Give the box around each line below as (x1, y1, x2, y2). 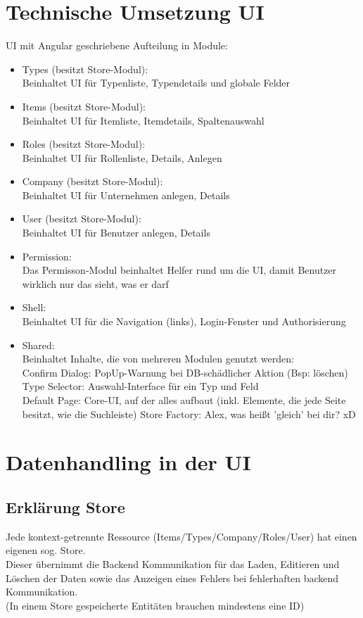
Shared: (22, 337, 55, 352)
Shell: (22, 300, 46, 315)
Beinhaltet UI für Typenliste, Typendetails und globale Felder (22, 75, 291, 90)
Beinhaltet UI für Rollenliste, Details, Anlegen (22, 150, 222, 165)
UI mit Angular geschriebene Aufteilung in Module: (6, 38, 228, 53)
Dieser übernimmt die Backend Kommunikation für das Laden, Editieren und (6, 556, 340, 571)
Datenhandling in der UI (6, 448, 251, 477)
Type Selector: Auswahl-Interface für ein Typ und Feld (22, 379, 259, 393)
